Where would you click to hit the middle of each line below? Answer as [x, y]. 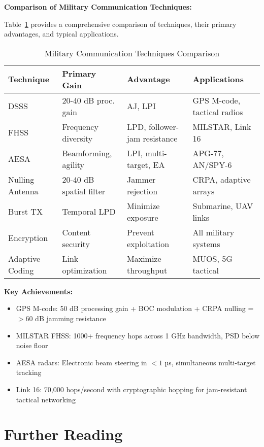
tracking [29, 372]
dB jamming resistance [71, 318]
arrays [204, 191]
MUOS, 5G [212, 258]
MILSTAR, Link [222, 126]
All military [213, 232]
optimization [85, 270]
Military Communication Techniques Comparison [132, 53]
